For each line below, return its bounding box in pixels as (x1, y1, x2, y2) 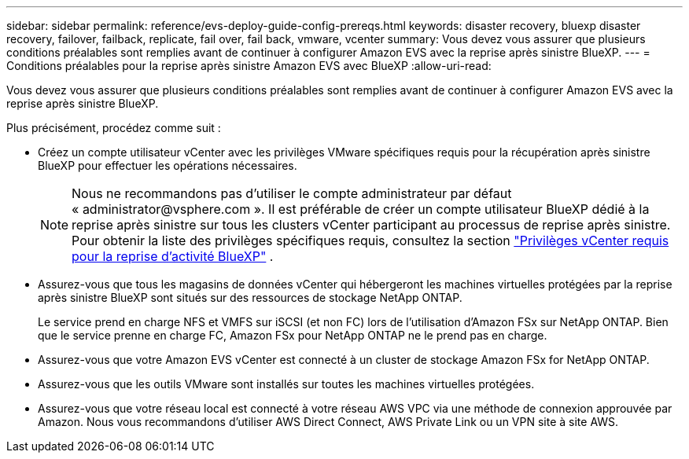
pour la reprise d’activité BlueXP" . (72, 248, 274, 264)
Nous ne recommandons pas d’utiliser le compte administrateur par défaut (72, 185, 512, 201)
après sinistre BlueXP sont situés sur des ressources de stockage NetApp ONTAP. (38, 291, 462, 304)
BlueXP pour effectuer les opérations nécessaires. (38, 159, 297, 172)
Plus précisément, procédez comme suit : (6, 121, 221, 134)
